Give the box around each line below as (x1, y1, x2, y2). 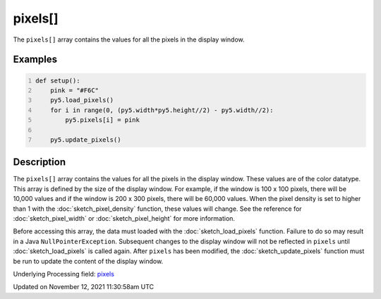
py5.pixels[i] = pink (64, 116, 140, 124)
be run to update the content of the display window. (13, 257, 164, 265)
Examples (13, 54, 58, 66)
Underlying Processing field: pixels (13, 269, 114, 278)
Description (13, 156, 66, 169)
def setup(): (35, 76, 80, 85)
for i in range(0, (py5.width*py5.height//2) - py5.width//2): (50, 106, 274, 114)
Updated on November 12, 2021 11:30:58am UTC (13, 283, 155, 291)
